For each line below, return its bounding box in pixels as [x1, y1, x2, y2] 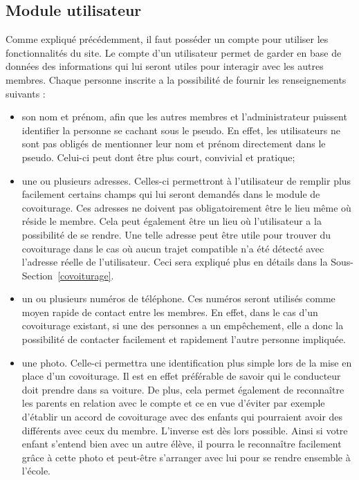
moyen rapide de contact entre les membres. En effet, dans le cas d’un [21, 304, 318, 319]
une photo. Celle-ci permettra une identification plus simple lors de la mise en [21, 355, 352, 369]
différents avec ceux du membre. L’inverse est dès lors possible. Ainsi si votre [21, 423, 348, 437]
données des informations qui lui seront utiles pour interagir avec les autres [6, 59, 324, 73]
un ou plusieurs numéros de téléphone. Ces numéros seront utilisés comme [21, 291, 335, 306]
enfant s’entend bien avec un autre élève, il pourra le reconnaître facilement [21, 436, 342, 451]
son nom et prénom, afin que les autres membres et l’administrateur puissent [21, 109, 347, 124]
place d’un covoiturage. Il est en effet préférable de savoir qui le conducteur [21, 369, 341, 383]
